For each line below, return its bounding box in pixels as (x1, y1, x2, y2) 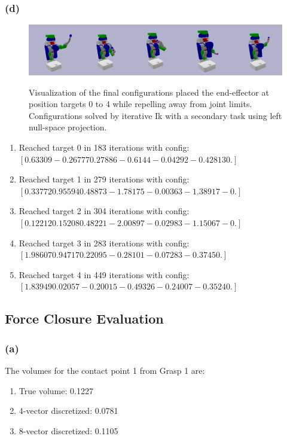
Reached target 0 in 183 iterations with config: (19, 141, 190, 154)
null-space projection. (29, 121, 107, 133)
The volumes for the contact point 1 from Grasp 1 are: (5, 364, 205, 376)
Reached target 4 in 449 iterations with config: (19, 268, 190, 281)
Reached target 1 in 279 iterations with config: (19, 173, 190, 185)
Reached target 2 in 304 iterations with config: (19, 205, 190, 217)
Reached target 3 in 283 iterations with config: (19, 236, 190, 249)
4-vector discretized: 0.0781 (19, 404, 118, 417)
